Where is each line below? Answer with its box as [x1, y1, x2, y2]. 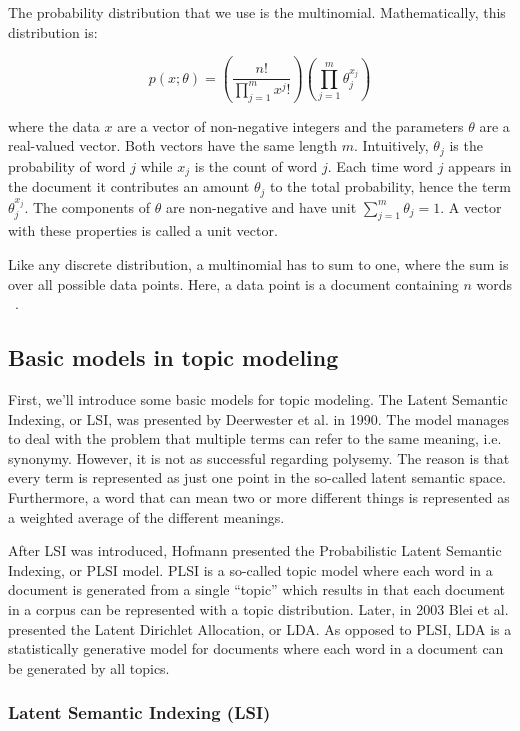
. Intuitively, [354, 135, 429, 156]
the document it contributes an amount [8, 176, 250, 197]
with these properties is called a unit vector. [8, 220, 278, 241]
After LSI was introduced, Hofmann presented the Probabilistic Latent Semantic [8, 540, 502, 561]
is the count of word [194, 155, 318, 176]
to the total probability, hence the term [269, 176, 511, 197]
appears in [448, 155, 512, 176]
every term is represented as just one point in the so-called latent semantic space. [8, 467, 507, 488]
